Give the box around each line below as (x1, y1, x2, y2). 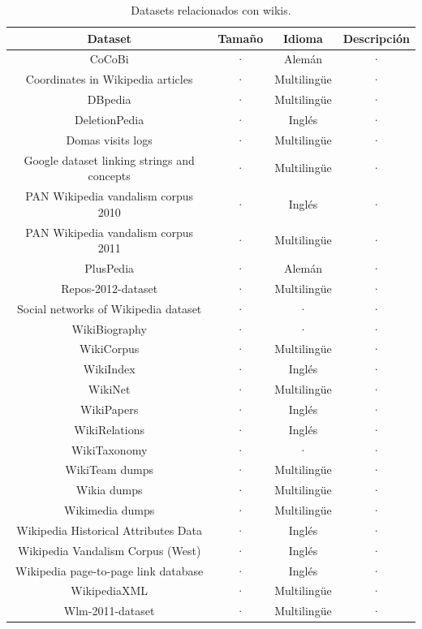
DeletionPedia (75, 110, 144, 127)
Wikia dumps (75, 481, 143, 498)
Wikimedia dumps (63, 502, 155, 519)
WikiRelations (74, 420, 144, 437)
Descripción (342, 29, 410, 46)
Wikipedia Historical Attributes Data (16, 521, 203, 538)
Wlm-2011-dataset (63, 602, 155, 619)
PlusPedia (84, 259, 135, 276)
